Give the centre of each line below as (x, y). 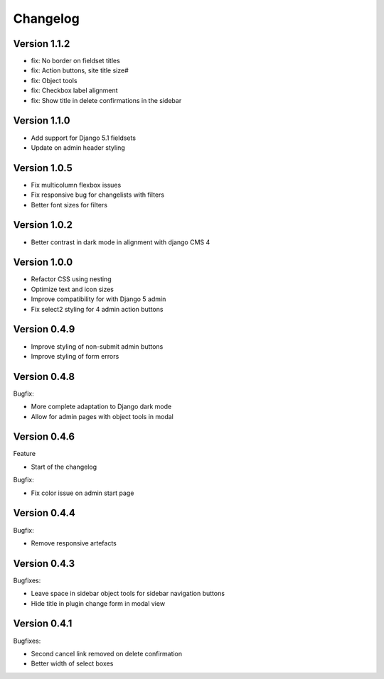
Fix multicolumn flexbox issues (76, 185)
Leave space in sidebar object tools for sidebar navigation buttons (128, 594)
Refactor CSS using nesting (71, 279)
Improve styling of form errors (75, 356)
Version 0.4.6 (44, 437)
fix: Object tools (54, 80)
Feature (24, 454)
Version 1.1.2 (42, 44)
